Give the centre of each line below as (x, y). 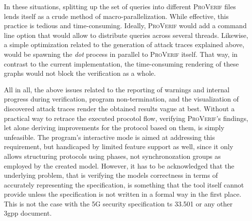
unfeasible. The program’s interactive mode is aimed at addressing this (109, 137)
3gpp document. (28, 213)
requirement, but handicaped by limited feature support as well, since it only (119, 146)
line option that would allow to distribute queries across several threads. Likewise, (126, 35)
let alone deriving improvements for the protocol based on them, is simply (114, 127)
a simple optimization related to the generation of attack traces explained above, (124, 44)
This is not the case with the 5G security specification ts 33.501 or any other (118, 203)
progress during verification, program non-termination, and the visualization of (121, 99)
